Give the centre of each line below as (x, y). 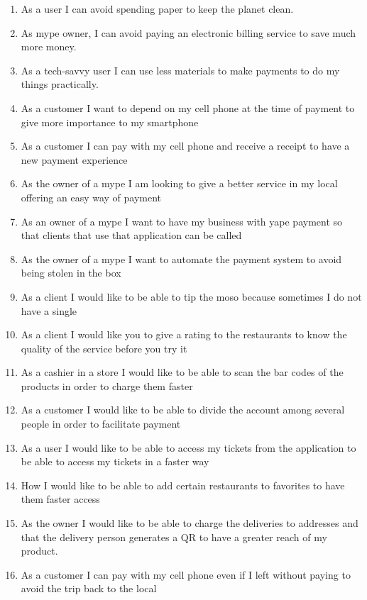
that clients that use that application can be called (131, 235)
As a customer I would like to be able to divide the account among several (183, 410)
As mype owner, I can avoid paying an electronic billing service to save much (188, 32)
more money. (49, 46)
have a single (49, 310)
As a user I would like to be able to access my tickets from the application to (188, 447)
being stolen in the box (71, 273)
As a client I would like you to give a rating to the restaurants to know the (184, 334)
